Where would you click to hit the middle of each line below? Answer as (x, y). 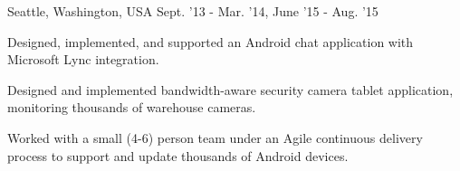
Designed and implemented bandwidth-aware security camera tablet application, (230, 89)
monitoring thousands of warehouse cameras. (132, 107)
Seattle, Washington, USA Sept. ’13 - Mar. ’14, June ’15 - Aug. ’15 (193, 11)
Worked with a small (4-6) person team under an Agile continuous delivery (215, 137)
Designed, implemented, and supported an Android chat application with (211, 41)
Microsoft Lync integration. (83, 59)
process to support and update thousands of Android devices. (178, 155)
